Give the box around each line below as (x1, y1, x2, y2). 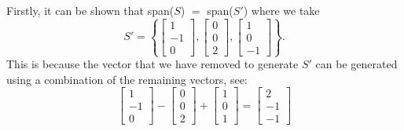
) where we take (243, 2, 320, 18)
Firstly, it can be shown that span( (6, 2, 174, 18)
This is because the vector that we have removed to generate (6, 56, 299, 72)
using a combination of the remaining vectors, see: (6, 71, 248, 87)
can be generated (315, 56, 398, 72)
